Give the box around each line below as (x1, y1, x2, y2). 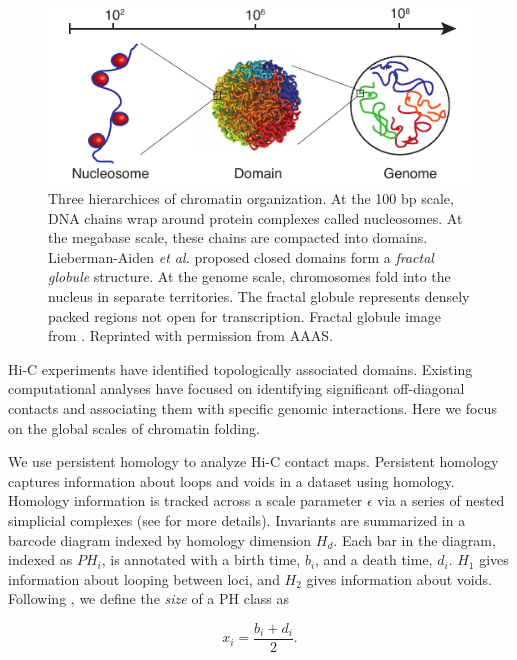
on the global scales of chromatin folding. (8, 417, 260, 438)
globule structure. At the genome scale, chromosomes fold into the (48, 266, 451, 287)
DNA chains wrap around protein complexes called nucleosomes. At (48, 207, 463, 228)
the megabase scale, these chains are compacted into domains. (48, 227, 428, 248)
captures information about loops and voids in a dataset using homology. (8, 470, 455, 491)
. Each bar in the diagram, (333, 529, 496, 550)
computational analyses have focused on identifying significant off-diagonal (8, 378, 465, 399)
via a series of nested (377, 490, 505, 511)
